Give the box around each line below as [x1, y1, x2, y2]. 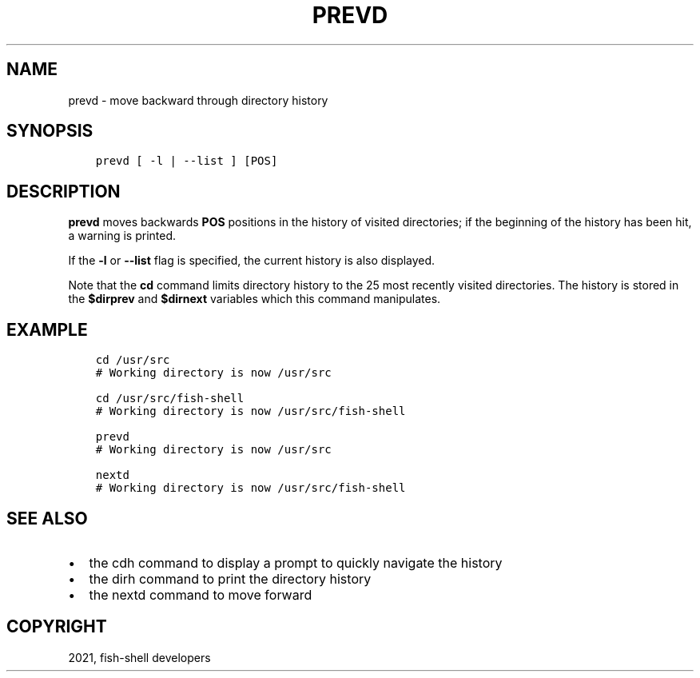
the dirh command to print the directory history [89, 570, 372, 587]
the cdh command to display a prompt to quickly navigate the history [89, 554, 503, 571]
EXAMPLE [6, 319, 88, 340]
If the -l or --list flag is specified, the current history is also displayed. [68, 253, 436, 268]
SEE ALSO [6, 508, 88, 528]
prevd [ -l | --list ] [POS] [95, 154, 278, 168]
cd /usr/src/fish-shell [95, 392, 245, 405]
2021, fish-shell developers [68, 650, 211, 664]
